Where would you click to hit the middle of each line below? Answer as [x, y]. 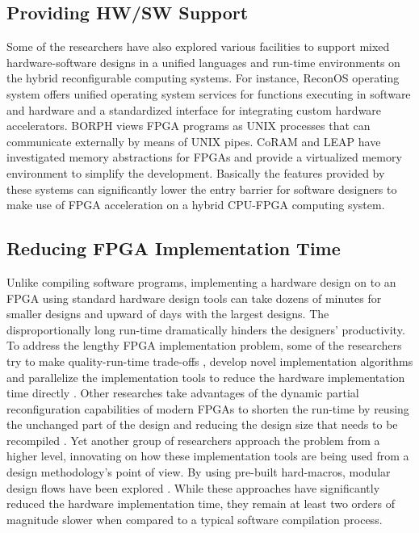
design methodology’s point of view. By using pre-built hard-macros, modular [199, 472]
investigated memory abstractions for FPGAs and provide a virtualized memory [204, 157]
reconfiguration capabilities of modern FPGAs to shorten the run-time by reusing [208, 408]
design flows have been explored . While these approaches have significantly [193, 487]
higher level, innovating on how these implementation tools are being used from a [208, 456]
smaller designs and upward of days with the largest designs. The [168, 314]
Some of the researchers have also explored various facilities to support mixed [198, 46]
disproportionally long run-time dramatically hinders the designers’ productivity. [206, 329]
